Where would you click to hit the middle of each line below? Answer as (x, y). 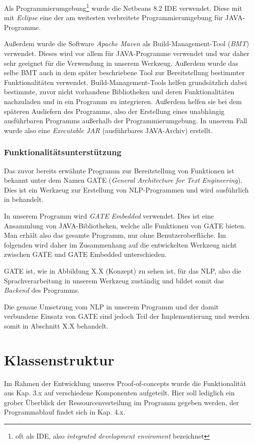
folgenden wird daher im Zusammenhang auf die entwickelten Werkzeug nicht (120, 244)
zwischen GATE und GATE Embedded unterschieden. (85, 254)
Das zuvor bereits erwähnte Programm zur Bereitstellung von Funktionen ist (119, 170)
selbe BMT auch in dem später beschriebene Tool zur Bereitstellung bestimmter (124, 72)
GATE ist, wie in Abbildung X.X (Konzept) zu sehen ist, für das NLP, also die (123, 270)
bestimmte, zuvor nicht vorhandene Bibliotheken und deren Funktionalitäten (119, 92)
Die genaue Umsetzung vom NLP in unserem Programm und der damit (111, 306)
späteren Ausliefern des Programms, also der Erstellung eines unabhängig (114, 111)
